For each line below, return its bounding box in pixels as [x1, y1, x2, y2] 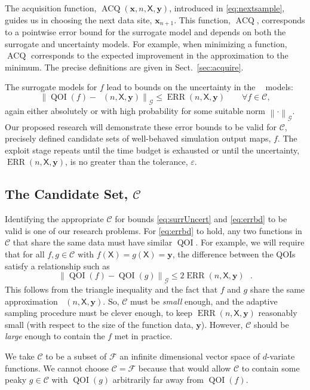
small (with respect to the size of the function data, [5, 318, 194, 330]
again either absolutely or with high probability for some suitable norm [5, 104, 266, 116]
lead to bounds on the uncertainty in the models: [106, 81, 293, 93]
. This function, [174, 13, 231, 26]
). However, [201, 318, 243, 330]
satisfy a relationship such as [5, 259, 110, 272]
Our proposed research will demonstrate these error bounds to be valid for [5, 120, 277, 133]
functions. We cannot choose [5, 361, 109, 374]
